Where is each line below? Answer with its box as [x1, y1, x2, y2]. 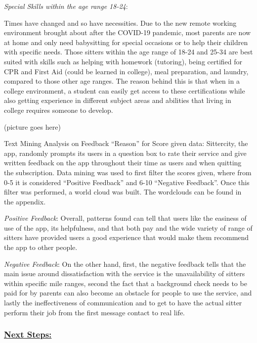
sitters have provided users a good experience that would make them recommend [4, 232, 249, 243]
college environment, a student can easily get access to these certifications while [4, 85, 245, 96]
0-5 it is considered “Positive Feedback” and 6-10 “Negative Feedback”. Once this [4, 177, 250, 187]
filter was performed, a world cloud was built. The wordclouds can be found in [4, 187, 242, 197]
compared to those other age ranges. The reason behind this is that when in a [4, 76, 240, 86]
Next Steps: [4, 328, 52, 341]
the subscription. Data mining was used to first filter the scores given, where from [4, 167, 252, 177]
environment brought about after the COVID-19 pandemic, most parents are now [4, 27, 251, 38]
